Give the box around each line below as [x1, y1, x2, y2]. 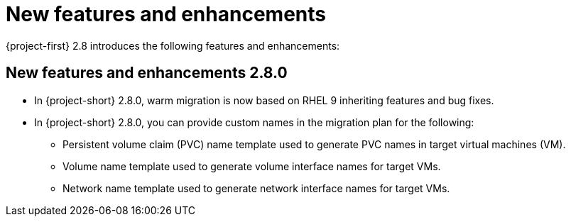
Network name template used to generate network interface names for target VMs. [62, 182, 450, 194]
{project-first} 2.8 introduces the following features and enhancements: [6, 39, 340, 52]
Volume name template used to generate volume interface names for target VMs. [62, 160, 441, 172]
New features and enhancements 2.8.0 [6, 64, 288, 82]
